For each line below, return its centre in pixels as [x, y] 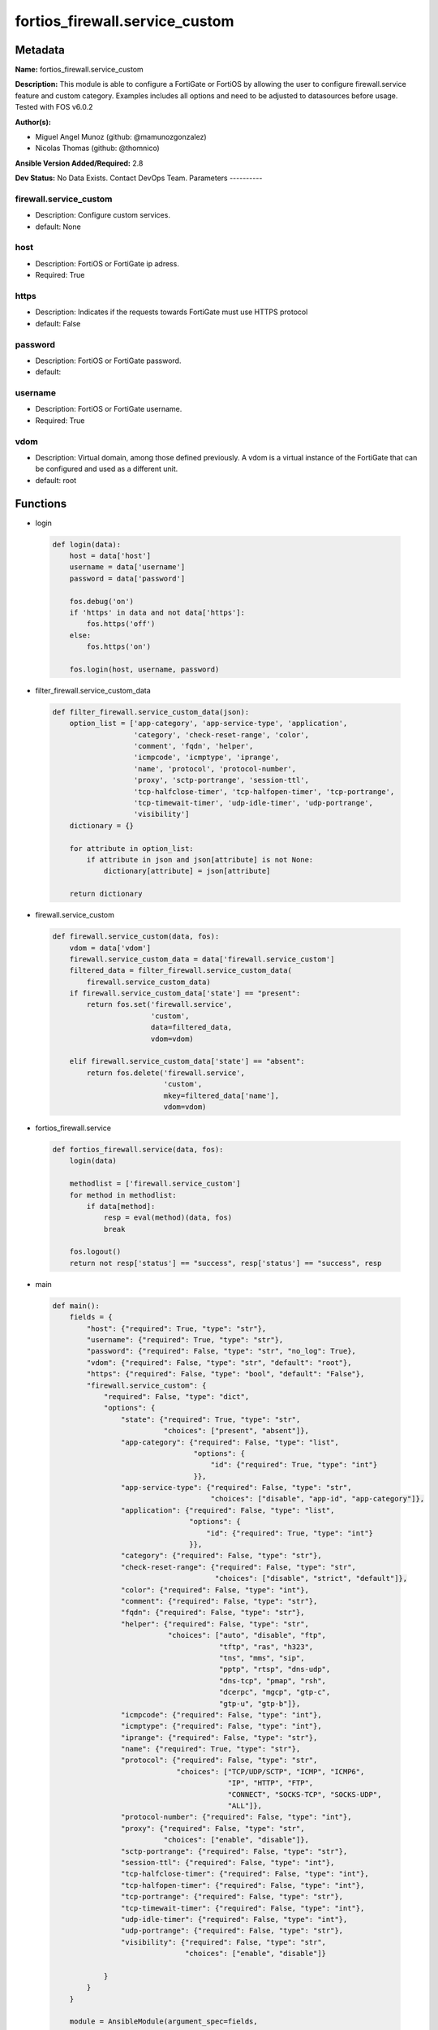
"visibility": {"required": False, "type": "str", [223, 1942]
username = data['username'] [127, 567]
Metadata [40, 50]
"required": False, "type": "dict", [176, 1396]
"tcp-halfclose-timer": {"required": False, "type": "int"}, [245, 1874]
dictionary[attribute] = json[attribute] [187, 871]
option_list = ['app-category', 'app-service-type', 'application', [208, 723]
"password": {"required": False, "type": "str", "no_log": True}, [221, 1351]
